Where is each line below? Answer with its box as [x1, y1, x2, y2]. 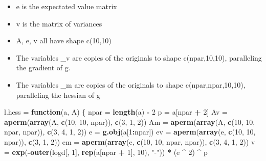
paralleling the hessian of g [16, 89, 100, 100]
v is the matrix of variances [16, 18, 102, 29]
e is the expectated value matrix [16, 1, 117, 11]
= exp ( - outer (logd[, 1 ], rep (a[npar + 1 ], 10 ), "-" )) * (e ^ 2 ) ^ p [4, 146, 208, 157]
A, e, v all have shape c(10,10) [16, 35, 112, 46]
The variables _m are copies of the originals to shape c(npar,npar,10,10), [16, 79, 246, 90]
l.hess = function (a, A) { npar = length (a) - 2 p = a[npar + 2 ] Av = [4, 106, 228, 117]
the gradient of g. [16, 62, 71, 73]
